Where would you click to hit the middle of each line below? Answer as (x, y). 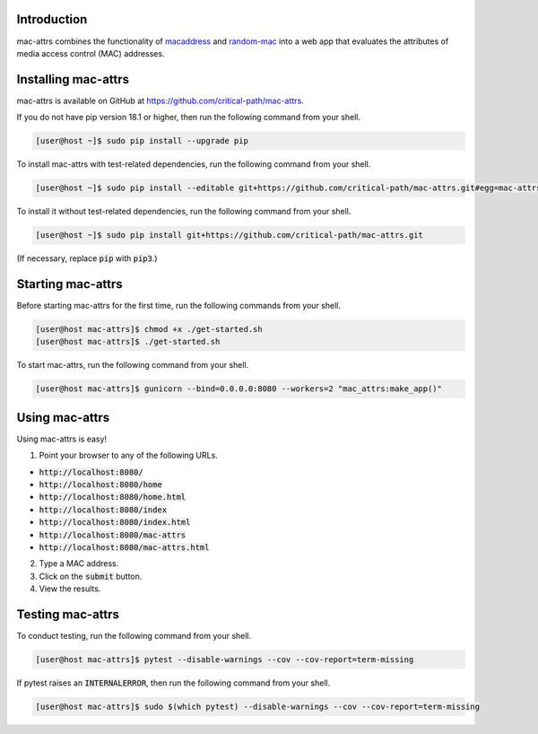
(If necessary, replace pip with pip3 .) (87, 258)
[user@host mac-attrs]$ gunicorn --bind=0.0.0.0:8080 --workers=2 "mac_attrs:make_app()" (239, 389)
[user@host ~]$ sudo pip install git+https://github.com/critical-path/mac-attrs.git (229, 235)
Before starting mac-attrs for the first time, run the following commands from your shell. (178, 306)
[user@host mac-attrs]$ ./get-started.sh (128, 342)
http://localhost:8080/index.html (115, 522)
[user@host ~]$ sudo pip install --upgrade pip (142, 141)
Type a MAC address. (79, 564)
